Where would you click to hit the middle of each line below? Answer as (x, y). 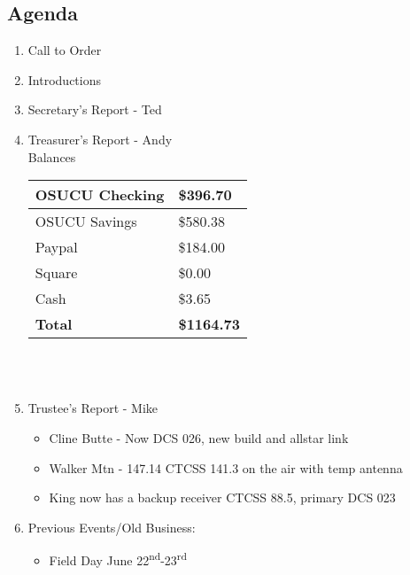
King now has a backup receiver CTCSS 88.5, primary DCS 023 (222, 497)
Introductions (64, 79)
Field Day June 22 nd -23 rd (118, 559)
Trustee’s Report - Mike (93, 408)
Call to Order (65, 50)
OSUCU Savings (86, 221)
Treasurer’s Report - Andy (100, 139)
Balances (52, 156)
